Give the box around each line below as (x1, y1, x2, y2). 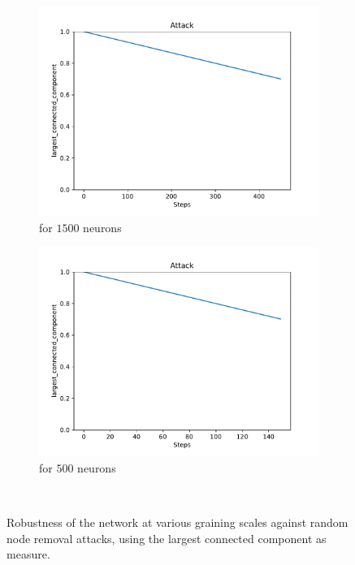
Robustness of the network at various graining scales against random (6, 513, 349, 530)
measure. (6, 546, 50, 563)
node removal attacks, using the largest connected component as (6, 529, 327, 546)
